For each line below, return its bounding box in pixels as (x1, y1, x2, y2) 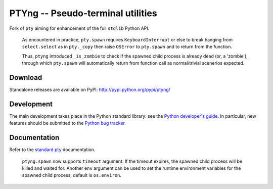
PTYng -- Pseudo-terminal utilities (9, 8, 157, 19)
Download (9, 73, 42, 82)
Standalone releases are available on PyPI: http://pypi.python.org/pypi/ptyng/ (9, 86, 170, 93)
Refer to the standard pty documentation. (9, 147, 96, 153)
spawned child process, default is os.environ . (22, 172, 121, 178)
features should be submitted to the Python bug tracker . (9, 120, 126, 126)
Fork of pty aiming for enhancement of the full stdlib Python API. (9, 25, 150, 31)
